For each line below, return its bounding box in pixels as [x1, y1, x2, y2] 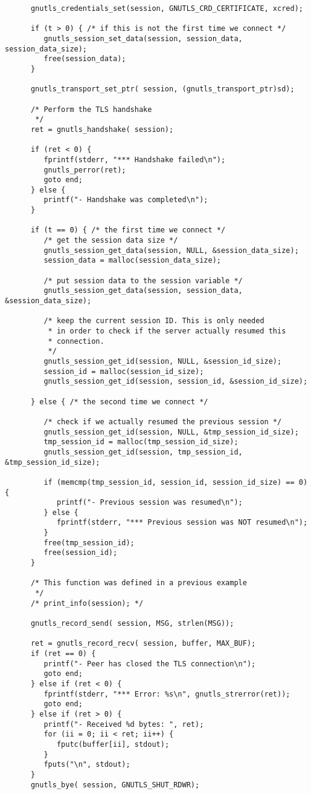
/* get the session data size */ [43, 236, 178, 245]
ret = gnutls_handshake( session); [30, 125, 174, 134]
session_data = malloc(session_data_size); [43, 256, 221, 265]
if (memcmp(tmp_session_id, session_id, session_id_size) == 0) [43, 477, 308, 487]
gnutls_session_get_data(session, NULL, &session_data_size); [43, 246, 299, 255]
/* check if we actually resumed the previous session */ [43, 417, 282, 426]
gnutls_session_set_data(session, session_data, [43, 34, 243, 43]
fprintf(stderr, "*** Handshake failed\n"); [43, 155, 226, 164]
